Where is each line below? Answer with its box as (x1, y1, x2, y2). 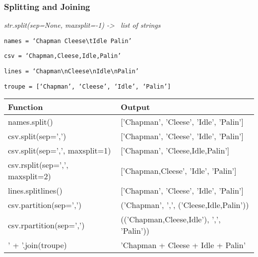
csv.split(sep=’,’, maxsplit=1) (8, 145, 111, 156)
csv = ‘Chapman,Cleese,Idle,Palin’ (4, 52, 122, 60)
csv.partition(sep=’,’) (8, 199, 82, 211)
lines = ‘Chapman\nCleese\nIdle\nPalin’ (4, 68, 139, 75)
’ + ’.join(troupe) (8, 239, 67, 251)
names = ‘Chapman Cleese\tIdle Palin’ (4, 37, 132, 45)
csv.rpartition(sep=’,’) (8, 219, 85, 231)
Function (8, 101, 43, 113)
